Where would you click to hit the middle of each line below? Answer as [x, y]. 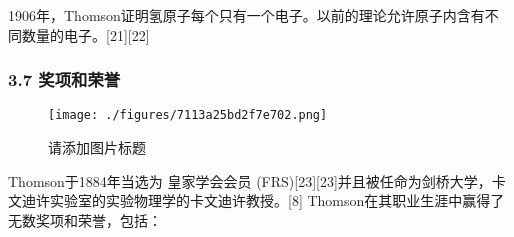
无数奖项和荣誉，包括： [85, 219]
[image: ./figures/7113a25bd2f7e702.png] [188, 115]
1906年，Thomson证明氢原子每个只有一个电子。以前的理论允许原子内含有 [246, 15]
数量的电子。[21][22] [85, 34]
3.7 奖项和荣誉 [64, 79]
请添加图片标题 [97, 147]
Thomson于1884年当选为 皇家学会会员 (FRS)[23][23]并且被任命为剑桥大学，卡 [257, 180]
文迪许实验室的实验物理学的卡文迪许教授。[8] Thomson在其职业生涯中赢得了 [256, 200]
